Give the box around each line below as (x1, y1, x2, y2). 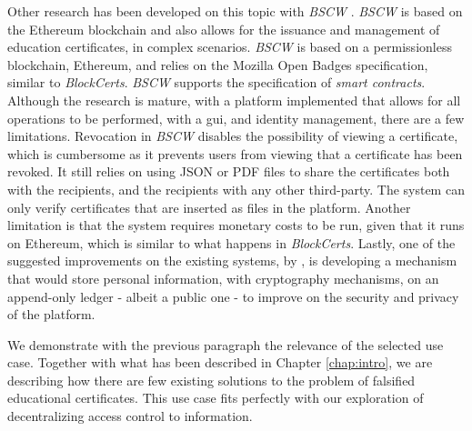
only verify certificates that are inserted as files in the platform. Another (7, 197, 411, 216)
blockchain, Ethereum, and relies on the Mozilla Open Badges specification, (7, 55, 428, 74)
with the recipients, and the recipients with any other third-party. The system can (7, 179, 465, 198)
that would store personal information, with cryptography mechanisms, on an (7, 268, 439, 287)
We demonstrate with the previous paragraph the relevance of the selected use (7, 335, 444, 354)
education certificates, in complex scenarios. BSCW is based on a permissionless (7, 37, 452, 56)
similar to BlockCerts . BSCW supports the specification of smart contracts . (7, 73, 426, 92)
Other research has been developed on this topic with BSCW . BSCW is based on (7, 2, 463, 20)
